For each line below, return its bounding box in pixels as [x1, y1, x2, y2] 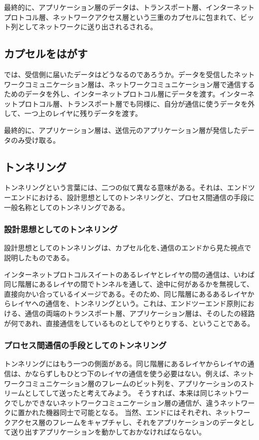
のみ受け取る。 [10, 134, 60, 145]
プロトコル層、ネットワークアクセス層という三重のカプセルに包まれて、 [4, 11, 241, 22]
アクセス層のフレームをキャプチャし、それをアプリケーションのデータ [10, 417, 241, 427]
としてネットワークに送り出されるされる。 [17, 21, 157, 32]
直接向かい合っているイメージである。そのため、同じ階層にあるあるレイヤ [4, 288, 248, 299]
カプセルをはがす [4, 46, 88, 61]
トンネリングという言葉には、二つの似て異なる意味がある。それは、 [4, 182, 227, 193]
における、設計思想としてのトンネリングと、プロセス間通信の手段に [31, 192, 255, 202]
